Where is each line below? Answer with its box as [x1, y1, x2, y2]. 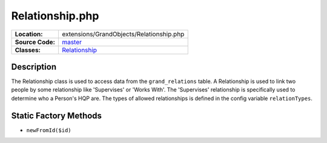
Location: [15, 30, 43, 38]
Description [11, 61, 57, 72]
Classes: [15, 45, 41, 54]
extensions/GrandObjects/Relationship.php [61, 30, 185, 38]
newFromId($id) [26, 127, 72, 133]
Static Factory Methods [11, 110, 102, 121]
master [61, 38, 82, 46]
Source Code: [15, 38, 56, 46]
